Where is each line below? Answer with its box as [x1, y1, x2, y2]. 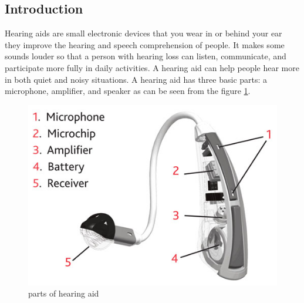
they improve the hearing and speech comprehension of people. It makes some [5, 38, 285, 51]
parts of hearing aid [28, 287, 99, 299]
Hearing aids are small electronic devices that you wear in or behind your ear [5, 27, 282, 39]
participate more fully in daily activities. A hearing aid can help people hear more [5, 61, 299, 73]
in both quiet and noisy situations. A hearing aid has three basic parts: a [5, 73, 268, 85]
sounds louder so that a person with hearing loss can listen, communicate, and [5, 50, 286, 62]
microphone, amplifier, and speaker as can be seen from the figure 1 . [5, 85, 251, 97]
